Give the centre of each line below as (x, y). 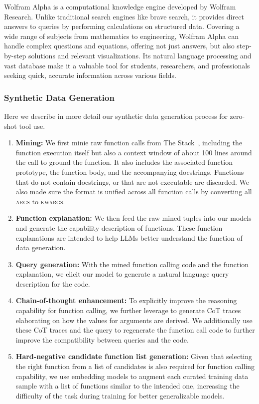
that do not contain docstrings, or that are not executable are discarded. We (132, 182)
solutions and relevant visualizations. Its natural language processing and (140, 55)
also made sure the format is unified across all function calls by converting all (134, 192)
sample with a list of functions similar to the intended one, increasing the (128, 386)
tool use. (32, 126)
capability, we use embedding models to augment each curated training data (132, 376)
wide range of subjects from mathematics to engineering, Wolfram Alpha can (121, 36)
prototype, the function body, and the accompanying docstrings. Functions (130, 172)
